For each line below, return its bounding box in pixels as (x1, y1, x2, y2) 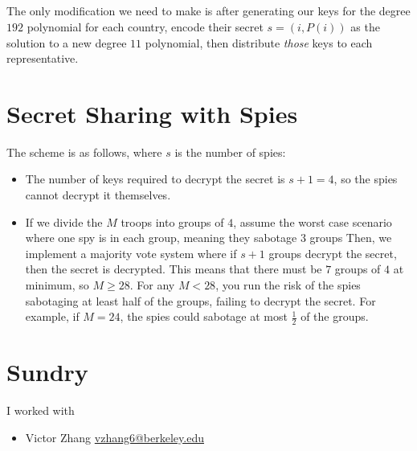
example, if (25, 308, 80, 325)
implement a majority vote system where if (25, 244, 237, 261)
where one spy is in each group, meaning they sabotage (25, 229, 297, 246)
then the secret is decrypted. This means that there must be (25, 260, 322, 277)
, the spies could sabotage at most (120, 308, 288, 325)
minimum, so (25, 277, 89, 293)
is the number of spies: (174, 143, 286, 160)
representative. (6, 50, 79, 67)
